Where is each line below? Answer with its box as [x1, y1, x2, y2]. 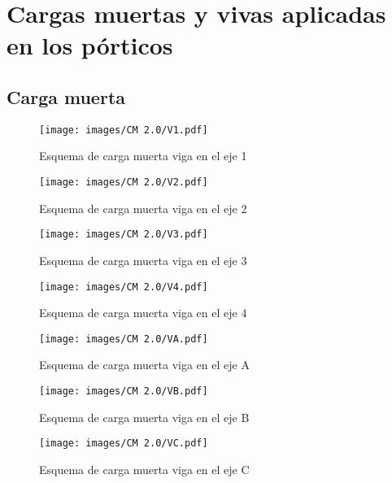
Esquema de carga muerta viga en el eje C [39, 460, 250, 477]
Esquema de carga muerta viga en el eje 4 [39, 304, 247, 321]
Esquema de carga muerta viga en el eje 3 [39, 251, 247, 268]
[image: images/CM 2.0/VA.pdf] [39, 333, 208, 345]
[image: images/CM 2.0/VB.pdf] [39, 385, 208, 398]
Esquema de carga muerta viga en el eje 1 [39, 147, 247, 164]
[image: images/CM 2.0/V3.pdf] [39, 228, 208, 241]
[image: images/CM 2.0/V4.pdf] [39, 281, 208, 293]
